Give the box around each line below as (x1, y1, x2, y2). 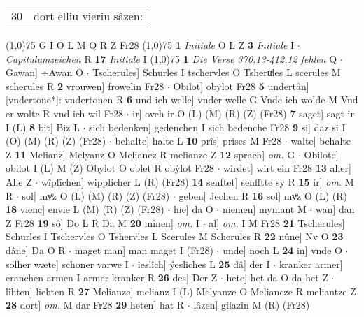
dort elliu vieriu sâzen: (34, 8, 143, 24)
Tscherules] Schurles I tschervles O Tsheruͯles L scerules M (92, 65, 341, 80)
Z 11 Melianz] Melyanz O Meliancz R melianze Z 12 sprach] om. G (6, 147, 295, 161)
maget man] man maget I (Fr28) (74, 242, 213, 257)
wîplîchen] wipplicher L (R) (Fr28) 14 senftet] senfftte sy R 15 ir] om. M (41, 174, 354, 189)
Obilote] (304, 147, 339, 161)
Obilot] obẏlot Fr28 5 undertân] (173, 78, 309, 93)
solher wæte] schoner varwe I (6, 256, 129, 271)
